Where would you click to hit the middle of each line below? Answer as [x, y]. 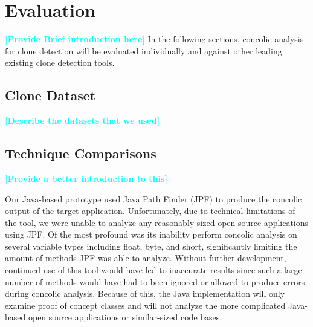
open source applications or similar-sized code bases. [125, 317]
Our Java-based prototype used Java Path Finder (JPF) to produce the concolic [153, 199]
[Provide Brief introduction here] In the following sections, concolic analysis [154, 39]
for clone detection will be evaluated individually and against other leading [144, 50]
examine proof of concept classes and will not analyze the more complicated [145, 305]
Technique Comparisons [81, 153]
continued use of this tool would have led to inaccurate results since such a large [153, 270]
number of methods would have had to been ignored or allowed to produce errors [155, 281]
